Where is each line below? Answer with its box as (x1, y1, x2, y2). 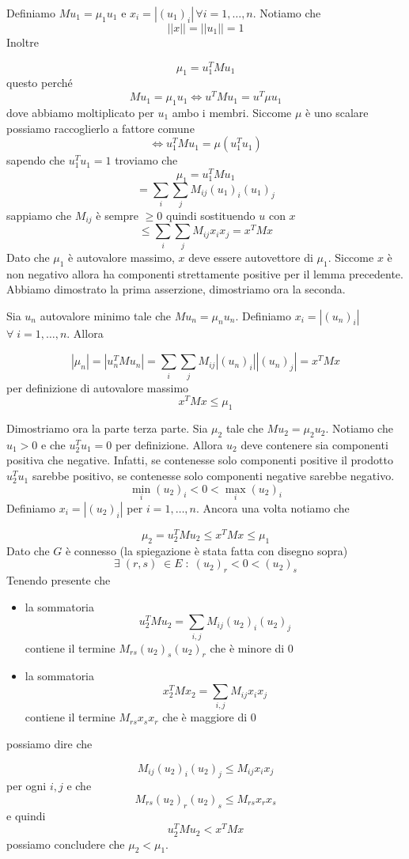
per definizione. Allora (115, 436, 223, 452)
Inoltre (6, 34, 39, 50)
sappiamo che (6, 206, 72, 223)
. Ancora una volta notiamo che (195, 499, 350, 516)
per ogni (6, 778, 47, 794)
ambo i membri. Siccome (172, 104, 292, 120)
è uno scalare (305, 104, 369, 120)
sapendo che (6, 152, 65, 168)
